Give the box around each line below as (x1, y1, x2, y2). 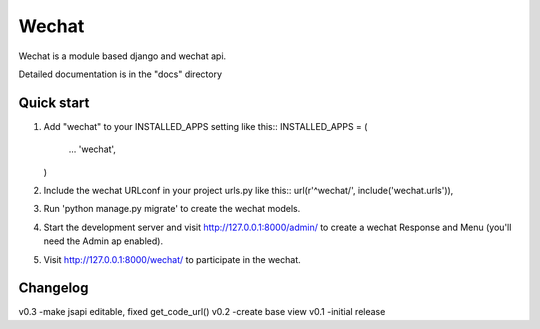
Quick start (18, 94, 90, 111)
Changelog (18, 280, 89, 297)
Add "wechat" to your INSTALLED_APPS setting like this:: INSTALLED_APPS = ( (43, 120, 368, 132)
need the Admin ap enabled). (43, 235, 164, 247)
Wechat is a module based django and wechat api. (18, 50, 227, 62)
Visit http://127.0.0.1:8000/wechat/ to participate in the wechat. (43, 253, 302, 265)
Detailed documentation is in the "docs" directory (18, 68, 223, 80)
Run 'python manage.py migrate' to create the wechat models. (43, 203, 301, 215)
